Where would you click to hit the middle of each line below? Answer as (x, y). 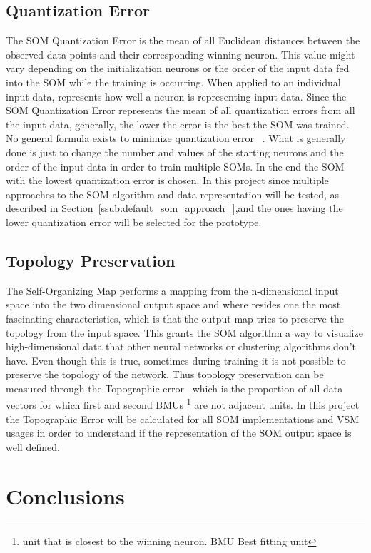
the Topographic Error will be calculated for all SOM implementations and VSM (183, 418)
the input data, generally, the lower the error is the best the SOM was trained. (178, 124)
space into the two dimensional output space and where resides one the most (173, 304)
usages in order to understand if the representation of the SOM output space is (179, 433)
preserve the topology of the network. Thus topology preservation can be (165, 374)
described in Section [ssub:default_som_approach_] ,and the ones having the (174, 208)
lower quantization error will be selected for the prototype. (134, 222)
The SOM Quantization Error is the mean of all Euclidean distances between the (183, 40)
